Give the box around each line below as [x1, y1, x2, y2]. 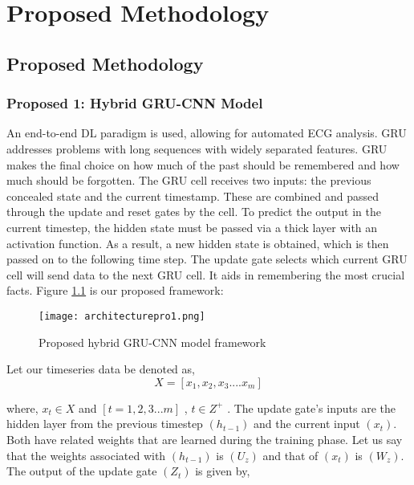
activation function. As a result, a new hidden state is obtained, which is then [6, 234, 389, 251]
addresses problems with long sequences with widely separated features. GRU [6, 140, 388, 157]
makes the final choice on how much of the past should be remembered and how [6, 156, 400, 173]
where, [6, 399, 39, 416]
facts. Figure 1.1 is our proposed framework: [6, 282, 224, 299]
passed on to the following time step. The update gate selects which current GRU [6, 251, 408, 267]
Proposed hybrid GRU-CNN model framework [39, 333, 266, 350]
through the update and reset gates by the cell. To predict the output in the [6, 203, 381, 220]
